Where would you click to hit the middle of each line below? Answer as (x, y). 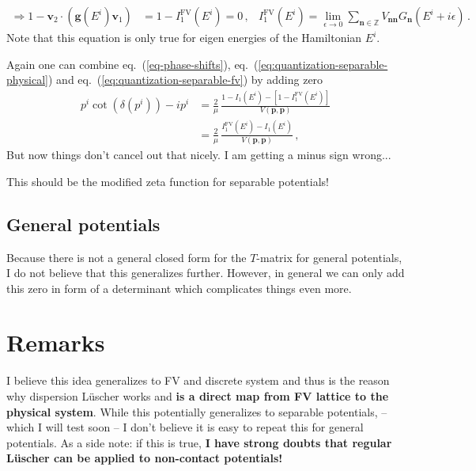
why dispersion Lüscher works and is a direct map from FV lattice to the (198, 396)
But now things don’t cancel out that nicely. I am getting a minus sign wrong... (199, 155)
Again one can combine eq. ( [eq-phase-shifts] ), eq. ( (132, 64)
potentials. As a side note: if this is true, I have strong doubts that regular (199, 442)
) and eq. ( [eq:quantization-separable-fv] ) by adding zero (185, 80)
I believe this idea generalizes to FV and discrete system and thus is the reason (198, 380)
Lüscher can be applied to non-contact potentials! (145, 458)
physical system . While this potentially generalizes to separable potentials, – (197, 411)
